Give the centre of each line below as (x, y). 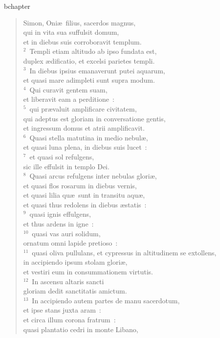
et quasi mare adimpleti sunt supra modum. (89, 80)
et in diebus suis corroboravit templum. (82, 41)
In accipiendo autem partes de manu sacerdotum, (106, 300)
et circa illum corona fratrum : (69, 319)
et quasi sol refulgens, (62, 156)
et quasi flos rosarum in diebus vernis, (80, 185)
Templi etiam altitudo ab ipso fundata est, (93, 51)
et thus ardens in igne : (58, 224)
